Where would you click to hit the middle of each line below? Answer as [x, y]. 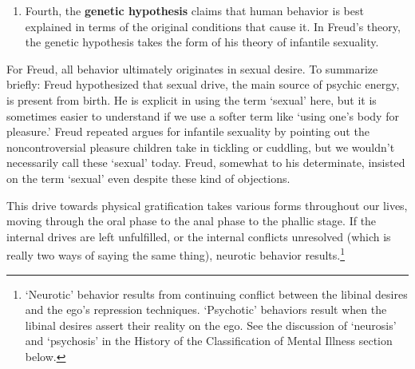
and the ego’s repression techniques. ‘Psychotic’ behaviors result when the [206, 309]
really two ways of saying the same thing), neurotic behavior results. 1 [176, 254]
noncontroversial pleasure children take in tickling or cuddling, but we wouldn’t [201, 147]
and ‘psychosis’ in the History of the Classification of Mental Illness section [209, 341]
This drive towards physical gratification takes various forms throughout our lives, [207, 205]
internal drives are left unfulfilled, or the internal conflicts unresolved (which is [199, 236]
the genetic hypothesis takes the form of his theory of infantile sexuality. [202, 42]
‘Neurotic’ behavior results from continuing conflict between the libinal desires [216, 294]
